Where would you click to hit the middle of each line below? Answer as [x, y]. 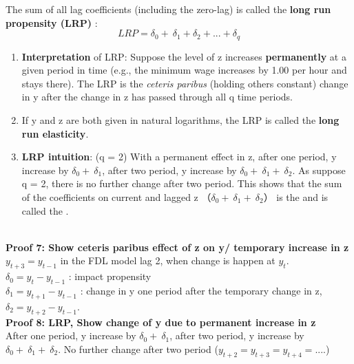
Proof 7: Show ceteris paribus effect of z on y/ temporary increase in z [177, 247]
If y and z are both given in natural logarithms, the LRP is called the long [180, 120]
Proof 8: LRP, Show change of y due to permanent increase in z [161, 322]
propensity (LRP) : [52, 22]
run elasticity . [55, 133]
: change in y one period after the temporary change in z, [201, 290]
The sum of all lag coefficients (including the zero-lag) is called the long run [168, 9]
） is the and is [296, 196]
